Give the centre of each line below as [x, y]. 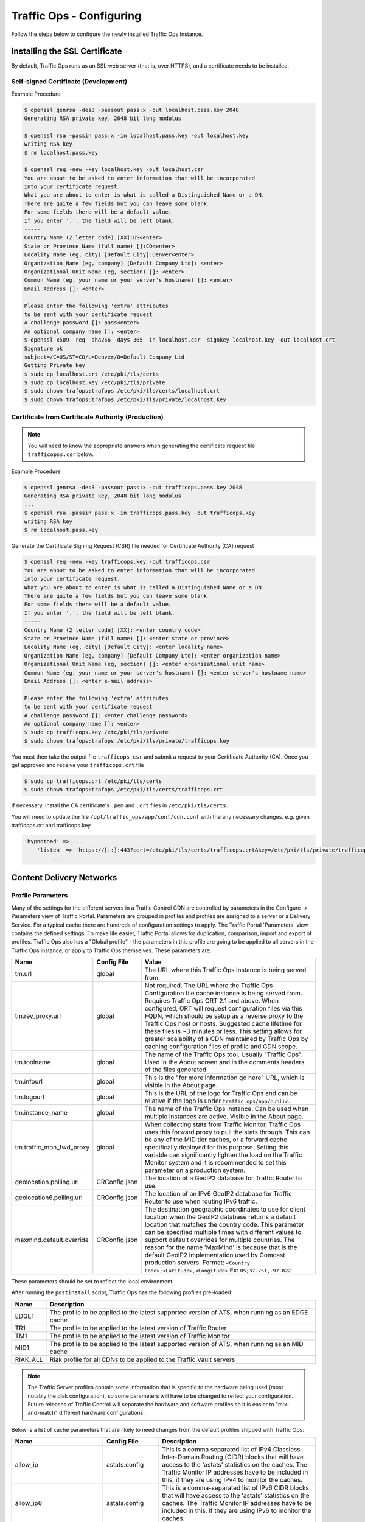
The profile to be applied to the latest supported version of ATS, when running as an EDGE [179, 1312]
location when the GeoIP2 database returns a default [220, 1217]
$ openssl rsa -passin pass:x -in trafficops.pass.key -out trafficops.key [140, 513]
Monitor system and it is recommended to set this [215, 1163]
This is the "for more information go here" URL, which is [224, 1078]
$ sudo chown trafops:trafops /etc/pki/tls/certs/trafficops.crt [123, 790]
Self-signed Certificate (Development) [69, 82]
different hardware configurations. [102, 1413]
